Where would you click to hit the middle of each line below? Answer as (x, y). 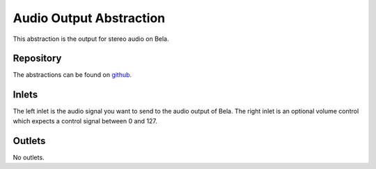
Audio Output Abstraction (89, 18)
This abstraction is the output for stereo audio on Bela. (91, 39)
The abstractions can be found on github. (72, 75)
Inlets (25, 95)
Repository (37, 59)
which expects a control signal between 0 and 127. (85, 121)
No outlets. (29, 157)
